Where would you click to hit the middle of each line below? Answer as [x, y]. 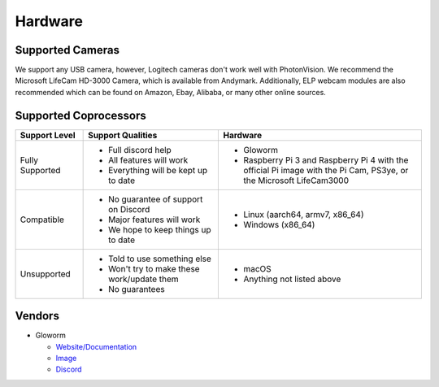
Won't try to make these [154, 268]
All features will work [148, 160]
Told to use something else [160, 259]
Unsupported [45, 274]
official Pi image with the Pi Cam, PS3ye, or [326, 170]
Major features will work [154, 220]
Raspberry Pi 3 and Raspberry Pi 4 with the [326, 160]
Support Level [48, 135]
